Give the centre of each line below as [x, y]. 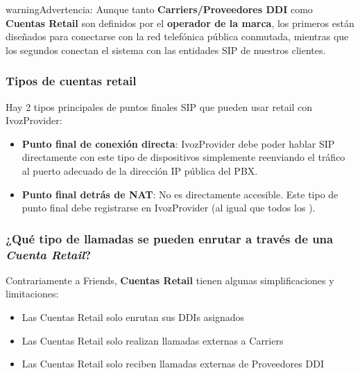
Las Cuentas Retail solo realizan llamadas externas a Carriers [153, 340]
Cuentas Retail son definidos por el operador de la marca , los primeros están [180, 23]
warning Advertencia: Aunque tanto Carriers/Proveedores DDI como [159, 9]
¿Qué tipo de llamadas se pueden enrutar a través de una [170, 238]
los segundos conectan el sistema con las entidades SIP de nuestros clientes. [166, 50]
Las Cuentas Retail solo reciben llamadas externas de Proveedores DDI [173, 364]
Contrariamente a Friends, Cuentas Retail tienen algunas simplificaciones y [170, 280]
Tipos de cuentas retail [71, 81]
